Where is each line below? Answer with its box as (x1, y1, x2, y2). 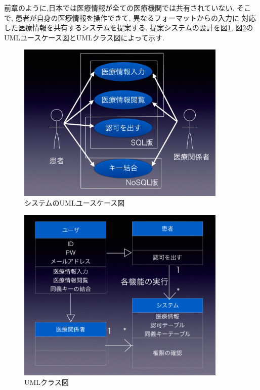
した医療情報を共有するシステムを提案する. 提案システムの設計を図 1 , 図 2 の (4, 22, 253, 33)
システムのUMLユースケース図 (24, 198, 125, 208)
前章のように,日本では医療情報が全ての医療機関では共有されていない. (4, 3, 235, 13)
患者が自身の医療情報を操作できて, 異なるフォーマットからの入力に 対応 (15, 12, 256, 23)
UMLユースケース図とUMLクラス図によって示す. (4, 32, 165, 42)
